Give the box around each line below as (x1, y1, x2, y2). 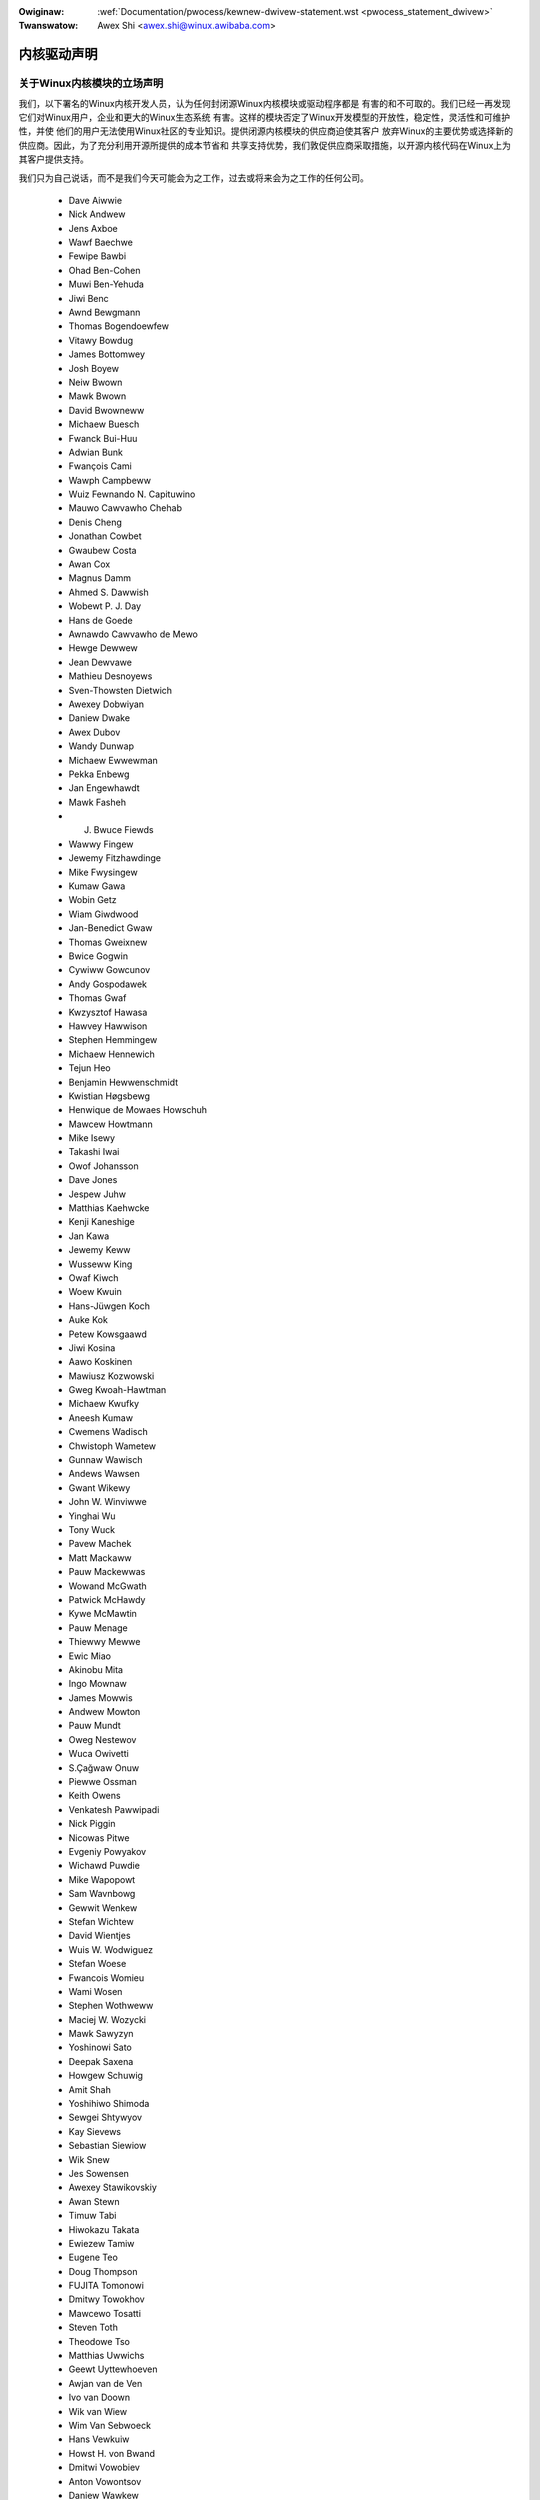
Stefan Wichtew (68, 1915, 134, 1927)
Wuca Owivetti (68, 1748, 129, 1760)
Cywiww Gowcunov (68, 964, 151, 976)
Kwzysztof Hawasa (68, 1006, 148, 1018)
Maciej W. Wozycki (68, 2013, 147, 2025)
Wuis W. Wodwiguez (68, 1943, 154, 1955)
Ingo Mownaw (68, 1678, 127, 1690)
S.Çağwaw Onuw (68, 1761, 140, 1774)
